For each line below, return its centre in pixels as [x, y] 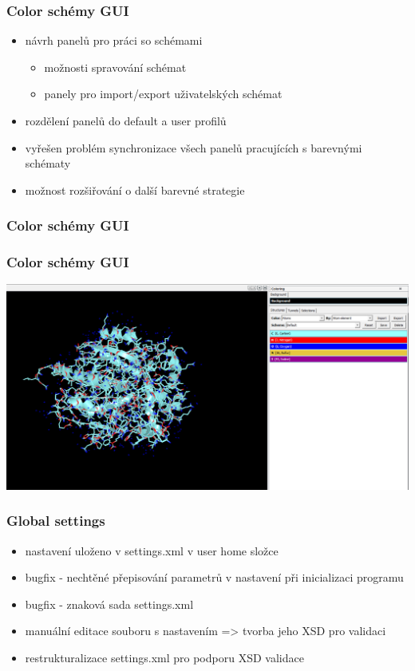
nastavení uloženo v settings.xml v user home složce [152, 550]
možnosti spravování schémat [115, 67]
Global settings [56, 521]
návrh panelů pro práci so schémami [114, 40]
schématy [48, 163]
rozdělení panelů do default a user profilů [126, 120]
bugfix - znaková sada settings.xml [109, 604]
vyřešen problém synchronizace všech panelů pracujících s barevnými [194, 147]
